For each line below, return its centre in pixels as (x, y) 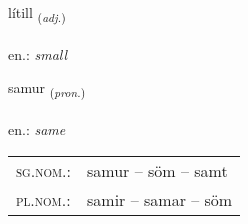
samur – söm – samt (157, 170)
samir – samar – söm (160, 199)
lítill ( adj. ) (37, 13)
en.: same (37, 129)
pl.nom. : (43, 199)
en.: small (38, 53)
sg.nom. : (43, 170)
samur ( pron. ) (47, 89)
